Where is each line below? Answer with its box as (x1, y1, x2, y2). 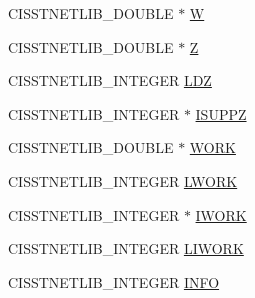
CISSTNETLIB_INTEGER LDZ (8, 70, 212, 91)
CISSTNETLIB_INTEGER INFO (8, 271, 220, 292)
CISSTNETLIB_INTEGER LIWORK (8, 238, 244, 259)
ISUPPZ (195, 103, 247, 124)
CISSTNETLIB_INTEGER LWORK (8, 170, 238, 191)
